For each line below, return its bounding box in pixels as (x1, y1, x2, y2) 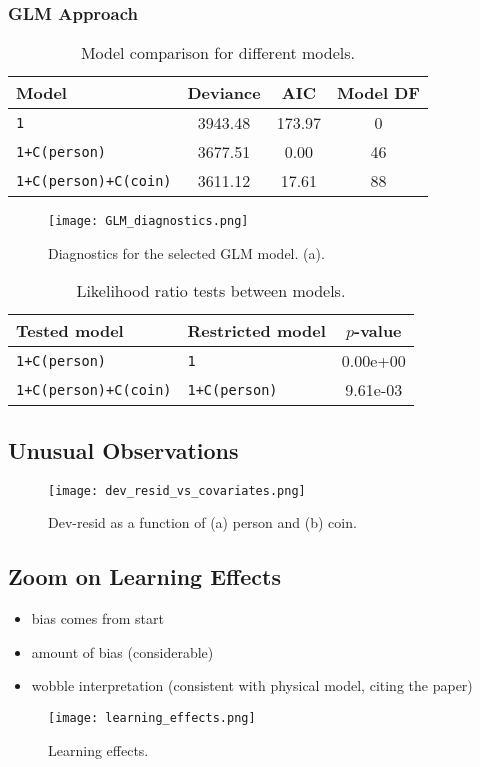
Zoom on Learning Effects (8, 561, 281, 592)
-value (354, 319, 402, 343)
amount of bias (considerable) (31, 641, 214, 662)
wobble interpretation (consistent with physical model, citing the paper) (31, 675, 473, 696)
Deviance (187, 81, 261, 105)
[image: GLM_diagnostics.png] (48, 214, 249, 229)
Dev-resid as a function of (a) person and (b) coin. (48, 512, 357, 533)
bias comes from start (31, 608, 164, 629)
